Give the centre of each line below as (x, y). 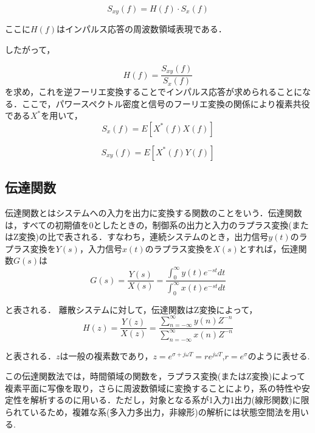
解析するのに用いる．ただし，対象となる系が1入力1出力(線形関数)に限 (170, 400)
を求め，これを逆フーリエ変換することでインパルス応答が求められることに (154, 92)
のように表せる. (279, 355)
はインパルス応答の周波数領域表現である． (141, 29)
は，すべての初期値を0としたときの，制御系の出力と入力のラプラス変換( (148, 224)
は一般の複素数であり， (106, 355)
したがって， (30, 50)
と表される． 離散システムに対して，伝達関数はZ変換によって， (131, 309)
